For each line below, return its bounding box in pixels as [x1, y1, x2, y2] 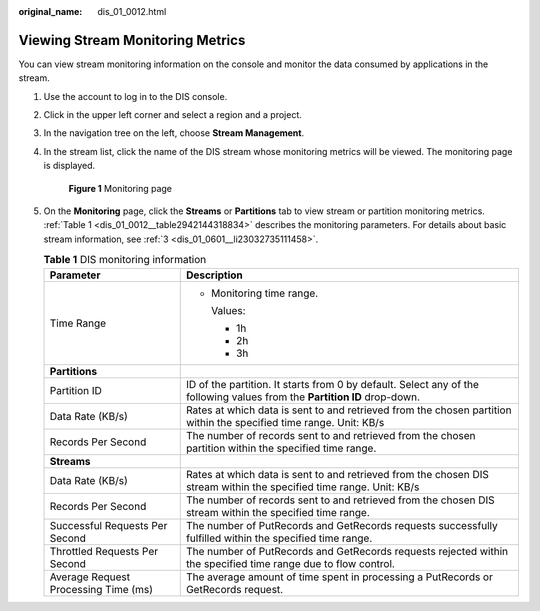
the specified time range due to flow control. [185, 556, 395, 570]
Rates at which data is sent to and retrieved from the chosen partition [185, 403, 512, 417]
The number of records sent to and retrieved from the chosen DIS [185, 493, 495, 507]
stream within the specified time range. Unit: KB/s [185, 480, 420, 494]
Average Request [49, 570, 130, 584]
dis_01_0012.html [97, 6, 167, 17]
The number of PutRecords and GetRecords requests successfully [185, 518, 499, 532]
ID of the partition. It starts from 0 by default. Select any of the [185, 377, 480, 391]
